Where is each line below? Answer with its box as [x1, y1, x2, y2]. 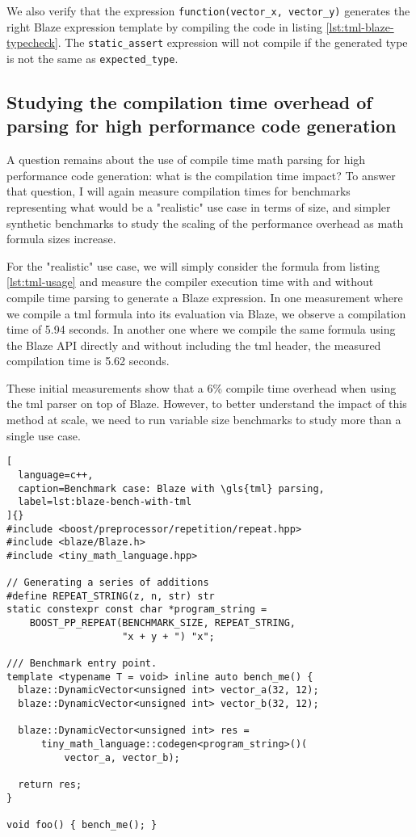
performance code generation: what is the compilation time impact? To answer [6, 166, 396, 183]
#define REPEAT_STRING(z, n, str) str [6, 590, 215, 602]
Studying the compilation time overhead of [6, 89, 372, 114]
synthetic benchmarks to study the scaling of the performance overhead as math [6, 214, 404, 231]
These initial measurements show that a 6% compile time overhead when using [6, 379, 397, 396]
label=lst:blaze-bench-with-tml [18, 496, 192, 508]
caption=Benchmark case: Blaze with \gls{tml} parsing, [18, 482, 325, 494]
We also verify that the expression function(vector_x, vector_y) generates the [6, 2, 410, 19]
